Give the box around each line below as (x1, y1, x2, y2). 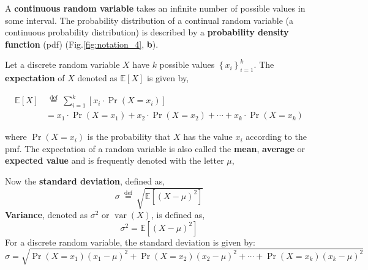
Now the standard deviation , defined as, (5, 174, 165, 187)
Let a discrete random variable (5, 58, 120, 71)
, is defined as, (151, 208, 205, 221)
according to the (246, 130, 307, 143)
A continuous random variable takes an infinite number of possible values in (5, 2, 306, 14)
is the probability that (87, 130, 171, 143)
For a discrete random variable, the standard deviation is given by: (5, 235, 255, 248)
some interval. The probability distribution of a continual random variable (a (5, 13, 293, 26)
